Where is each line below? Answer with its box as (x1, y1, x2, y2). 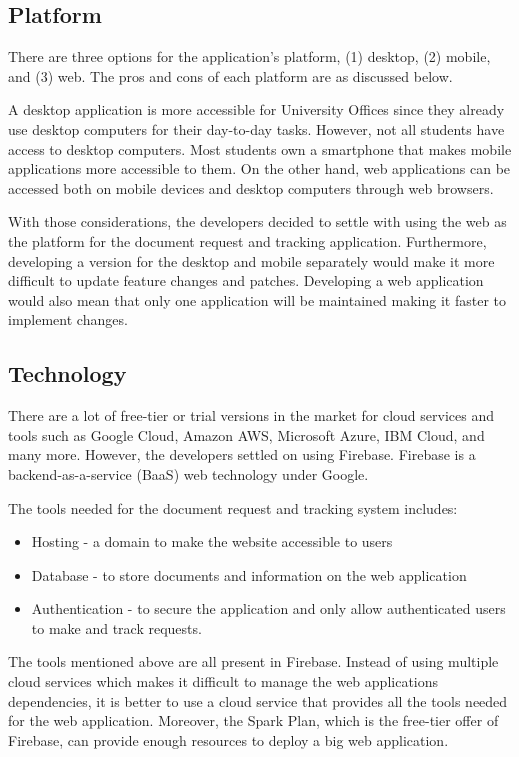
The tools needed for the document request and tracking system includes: (8, 497, 458, 518)
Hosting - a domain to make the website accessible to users (31, 531, 393, 552)
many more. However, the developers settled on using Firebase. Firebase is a (8, 444, 476, 465)
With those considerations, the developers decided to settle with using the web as (8, 211, 507, 232)
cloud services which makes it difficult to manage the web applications (8, 671, 439, 692)
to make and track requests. (31, 617, 202, 638)
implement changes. (8, 309, 128, 330)
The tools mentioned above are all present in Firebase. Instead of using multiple (8, 651, 499, 672)
